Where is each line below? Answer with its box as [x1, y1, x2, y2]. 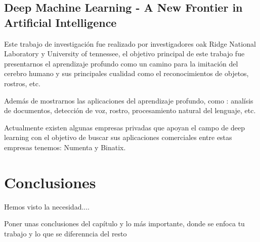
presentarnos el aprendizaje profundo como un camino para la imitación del [4, 58, 238, 68]
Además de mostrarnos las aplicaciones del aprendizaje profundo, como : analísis [4, 95, 253, 106]
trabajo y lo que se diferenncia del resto [4, 228, 127, 238]
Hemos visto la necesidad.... [4, 201, 90, 212]
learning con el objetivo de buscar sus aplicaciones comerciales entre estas [4, 132, 232, 143]
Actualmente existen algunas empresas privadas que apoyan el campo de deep [4, 122, 245, 132]
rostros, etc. [4, 78, 40, 88]
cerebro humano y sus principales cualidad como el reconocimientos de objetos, [4, 68, 249, 79]
